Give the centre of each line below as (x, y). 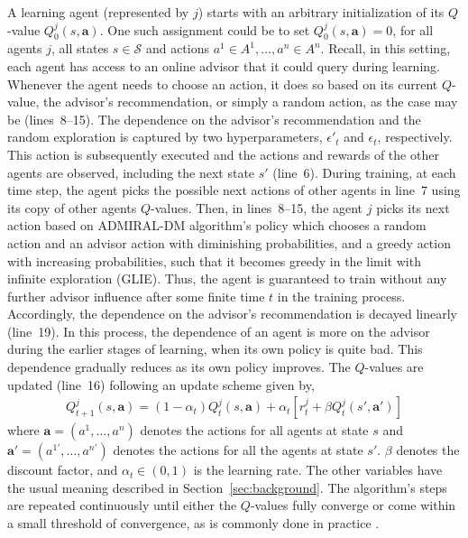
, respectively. (415, 137)
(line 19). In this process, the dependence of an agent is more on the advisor (219, 331)
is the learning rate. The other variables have (318, 470)
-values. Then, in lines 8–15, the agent (257, 207)
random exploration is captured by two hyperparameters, (165, 137)
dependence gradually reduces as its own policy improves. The (179, 367)
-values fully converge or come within (353, 505)
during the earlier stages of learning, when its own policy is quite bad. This (215, 349)
